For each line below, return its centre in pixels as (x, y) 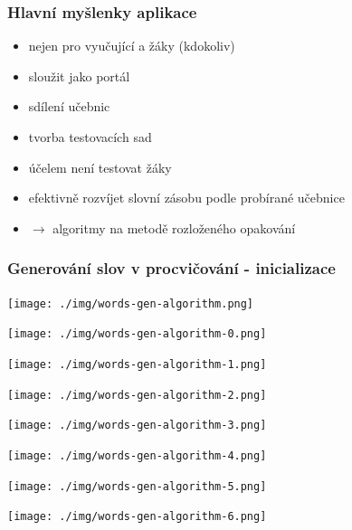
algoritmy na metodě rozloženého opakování (174, 227)
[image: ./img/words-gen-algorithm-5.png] (137, 486)
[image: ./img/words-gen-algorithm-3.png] (137, 426)
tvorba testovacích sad (90, 137)
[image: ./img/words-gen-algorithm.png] (131, 303)
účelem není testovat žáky (100, 167)
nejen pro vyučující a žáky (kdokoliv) (132, 46)
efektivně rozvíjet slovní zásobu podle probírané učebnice (186, 198)
